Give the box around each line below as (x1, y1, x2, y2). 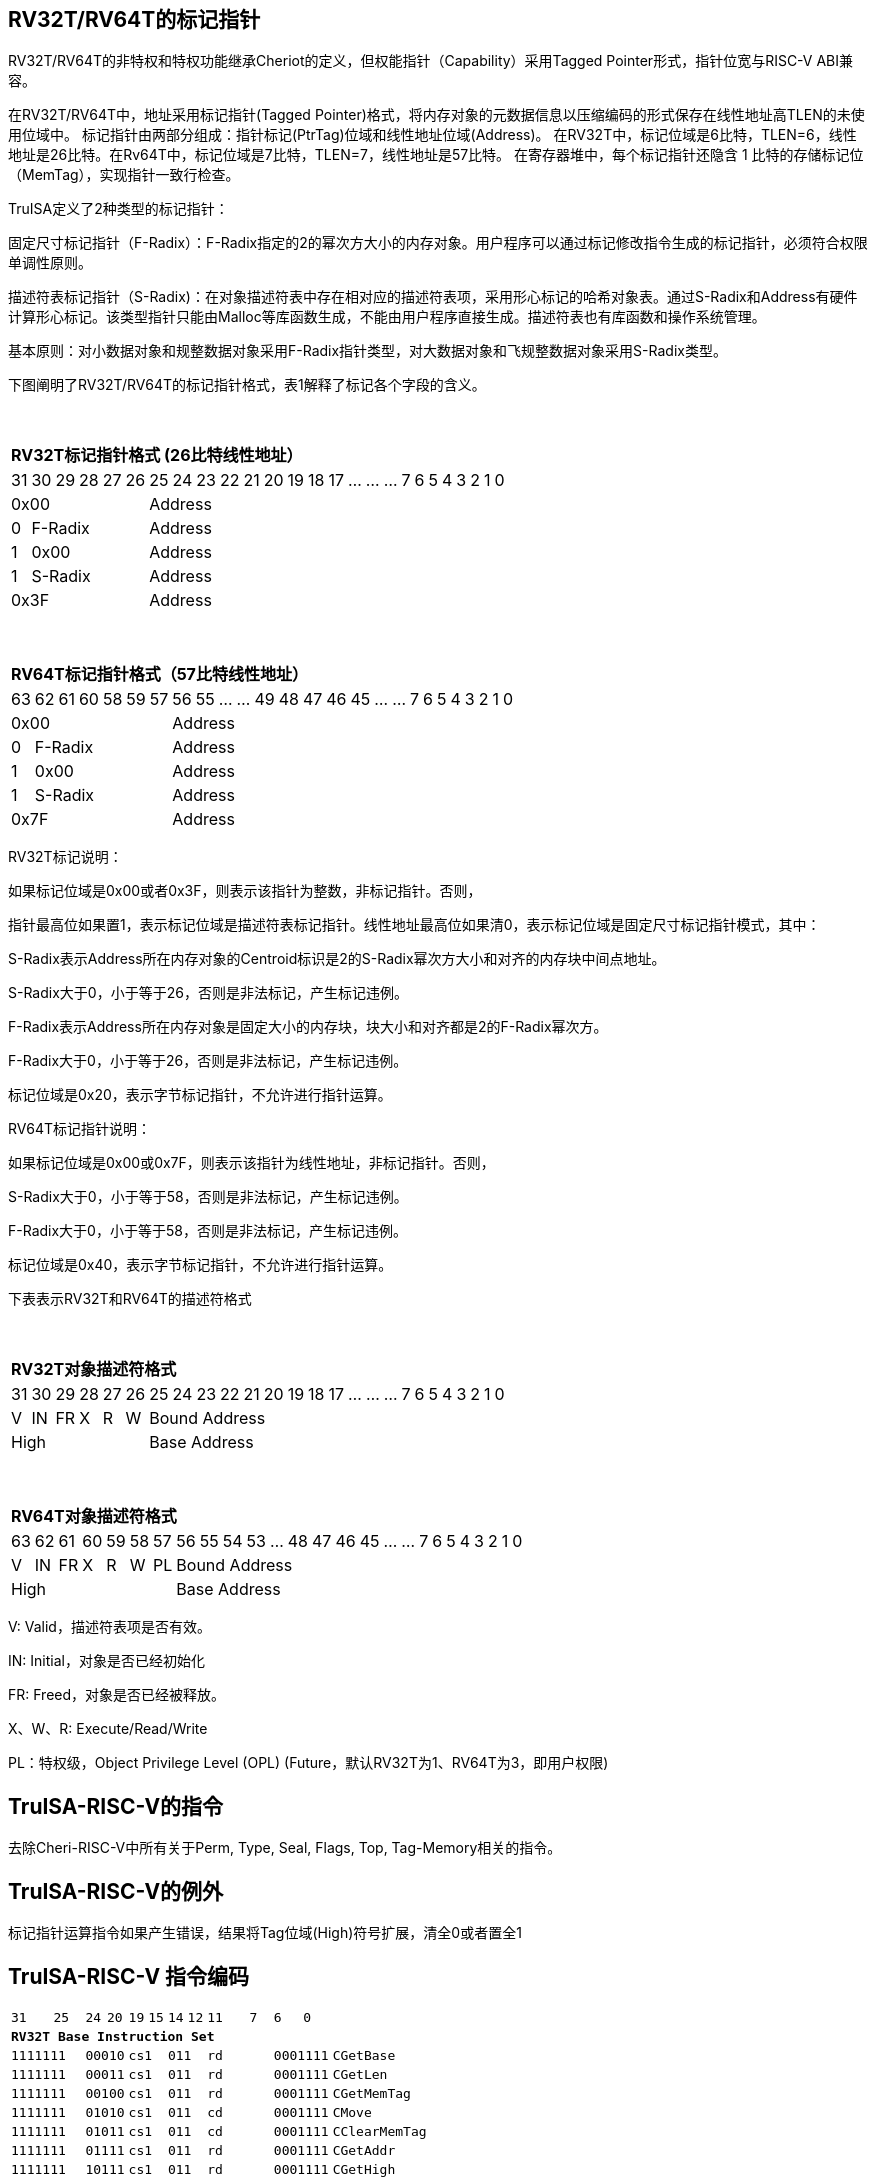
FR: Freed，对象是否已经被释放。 (8, 1686, 226, 1704)
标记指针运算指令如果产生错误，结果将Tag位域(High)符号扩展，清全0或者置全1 (8, 1924, 522, 1942)
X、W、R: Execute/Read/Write (8, 1720, 208, 1738)
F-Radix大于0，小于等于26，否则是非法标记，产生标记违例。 (8, 1052, 408, 1070)
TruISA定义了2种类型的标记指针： (8, 200, 229, 218)
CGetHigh (332, 2161, 396, 2177)
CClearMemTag (332, 2123, 427, 2139)
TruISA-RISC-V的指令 (8, 1793, 224, 1819)
